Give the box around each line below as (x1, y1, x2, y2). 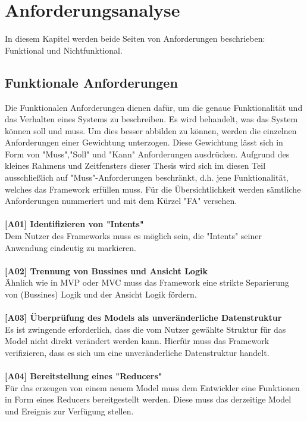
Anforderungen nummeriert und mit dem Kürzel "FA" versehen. (5, 194, 237, 207)
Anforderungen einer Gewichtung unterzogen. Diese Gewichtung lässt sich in (5, 136, 283, 148)
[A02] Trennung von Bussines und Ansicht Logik (5, 264, 208, 277)
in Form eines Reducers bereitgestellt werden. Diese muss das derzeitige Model (5, 393, 292, 405)
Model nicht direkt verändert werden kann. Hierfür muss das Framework (5, 335, 270, 347)
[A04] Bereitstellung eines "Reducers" (5, 370, 162, 382)
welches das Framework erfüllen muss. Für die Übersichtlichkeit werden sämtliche (5, 182, 301, 195)
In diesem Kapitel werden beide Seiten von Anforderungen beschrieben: (5, 32, 265, 45)
